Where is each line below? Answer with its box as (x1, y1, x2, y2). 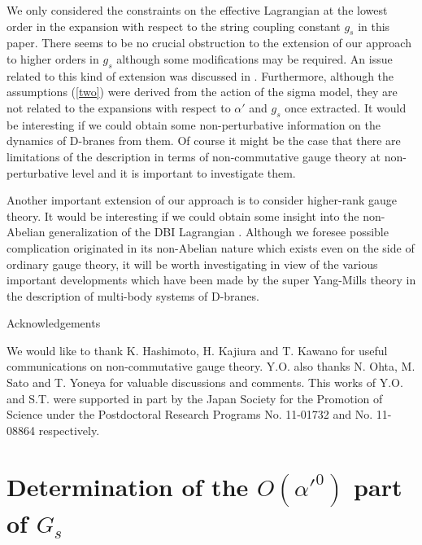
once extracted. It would (285, 99, 407, 116)
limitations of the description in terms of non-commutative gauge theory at (7, 147, 381, 165)
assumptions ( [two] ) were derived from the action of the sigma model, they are (7, 83, 398, 100)
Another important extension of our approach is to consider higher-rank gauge (7, 191, 398, 209)
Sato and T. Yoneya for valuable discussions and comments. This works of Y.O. (7, 374, 403, 391)
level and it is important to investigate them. (72, 164, 296, 181)
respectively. (38, 421, 100, 438)
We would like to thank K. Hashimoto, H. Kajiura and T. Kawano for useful (7, 341, 388, 358)
